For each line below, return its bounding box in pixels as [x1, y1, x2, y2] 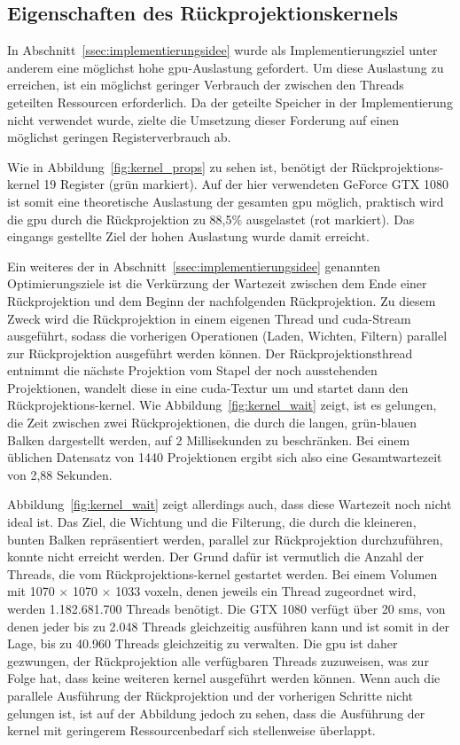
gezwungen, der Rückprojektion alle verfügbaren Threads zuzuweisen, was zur [7, 651, 429, 670]
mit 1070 [7, 582, 55, 600]
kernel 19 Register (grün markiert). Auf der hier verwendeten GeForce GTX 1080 [7, 175, 449, 193]
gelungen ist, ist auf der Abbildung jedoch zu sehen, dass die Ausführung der [7, 703, 425, 722]
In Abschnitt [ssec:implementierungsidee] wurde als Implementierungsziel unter [7, 41, 438, 59]
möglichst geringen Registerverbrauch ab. [7, 128, 231, 146]
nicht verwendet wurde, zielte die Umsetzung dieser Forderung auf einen [7, 110, 399, 129]
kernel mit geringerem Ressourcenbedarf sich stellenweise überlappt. [7, 721, 376, 740]
